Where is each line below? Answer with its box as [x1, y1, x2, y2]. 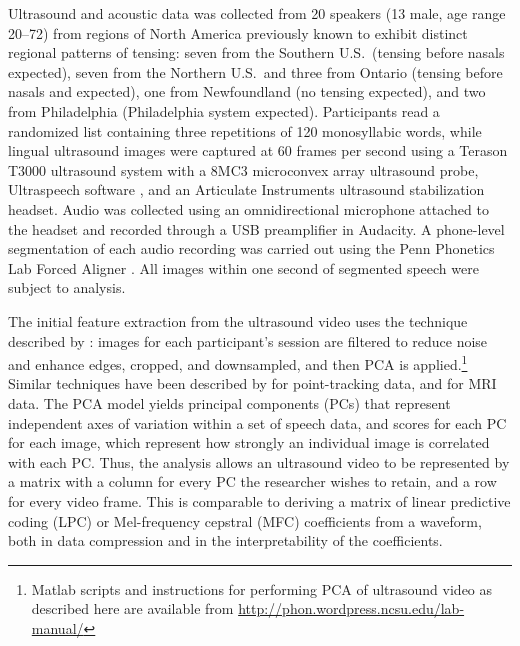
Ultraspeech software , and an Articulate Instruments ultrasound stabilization [8, 179, 485, 200]
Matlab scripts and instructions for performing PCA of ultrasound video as [31, 578, 493, 599]
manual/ [31, 617, 84, 638]
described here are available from [31, 598, 234, 619]
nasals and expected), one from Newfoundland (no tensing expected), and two [8, 81, 486, 102]
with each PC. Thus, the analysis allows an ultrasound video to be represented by [8, 451, 510, 472]
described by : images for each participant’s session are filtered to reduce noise [8, 330, 488, 351]
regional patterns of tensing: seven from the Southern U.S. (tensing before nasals [8, 42, 505, 63]
